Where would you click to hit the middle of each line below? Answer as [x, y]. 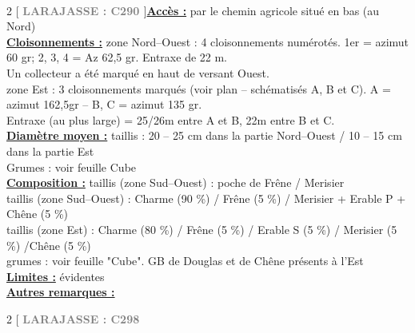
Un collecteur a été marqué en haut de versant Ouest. [138, 72]
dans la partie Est [50, 151]
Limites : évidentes [56, 276]
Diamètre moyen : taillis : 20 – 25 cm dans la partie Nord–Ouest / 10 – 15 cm [204, 135]
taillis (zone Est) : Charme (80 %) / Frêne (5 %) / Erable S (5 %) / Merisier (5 [202, 229]
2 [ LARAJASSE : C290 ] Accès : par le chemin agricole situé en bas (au [193, 10]
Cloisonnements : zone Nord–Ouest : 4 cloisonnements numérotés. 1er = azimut [208, 41]
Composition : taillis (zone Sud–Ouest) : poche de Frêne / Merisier [176, 182]
